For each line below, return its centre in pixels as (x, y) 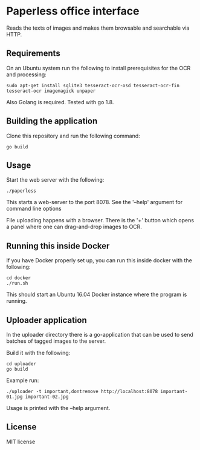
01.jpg (15, 397)
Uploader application (47, 320)
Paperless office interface (73, 11)
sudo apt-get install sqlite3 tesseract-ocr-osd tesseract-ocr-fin (93, 85)
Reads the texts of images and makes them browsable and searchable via (98, 28)
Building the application (52, 121)
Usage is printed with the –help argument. (58, 408)
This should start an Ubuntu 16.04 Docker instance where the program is (97, 294)
